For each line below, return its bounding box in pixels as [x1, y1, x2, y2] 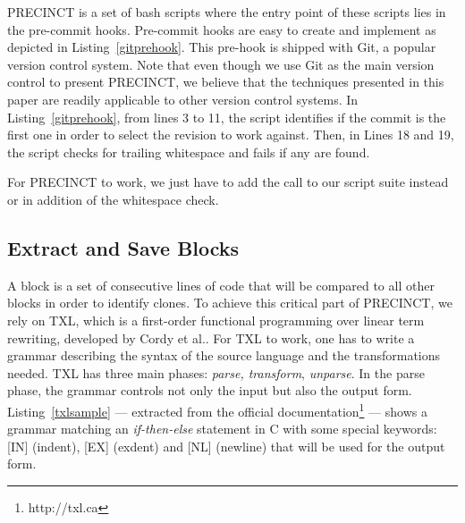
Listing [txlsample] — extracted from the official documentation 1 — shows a [7, 399, 427, 420]
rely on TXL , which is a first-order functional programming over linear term [7, 310, 425, 329]
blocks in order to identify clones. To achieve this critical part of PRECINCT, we [7, 293, 452, 312]
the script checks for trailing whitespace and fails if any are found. [7, 142, 370, 161]
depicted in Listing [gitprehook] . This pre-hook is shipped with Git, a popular [7, 38, 436, 56]
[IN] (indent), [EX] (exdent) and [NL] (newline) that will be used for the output [7, 436, 445, 455]
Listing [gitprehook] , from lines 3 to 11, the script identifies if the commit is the [7, 107, 446, 126]
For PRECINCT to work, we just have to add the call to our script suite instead [7, 173, 449, 191]
